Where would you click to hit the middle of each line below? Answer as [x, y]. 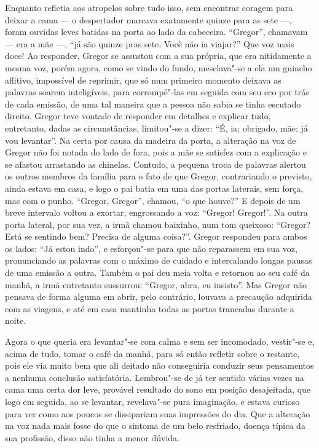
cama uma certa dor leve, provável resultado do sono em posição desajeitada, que [158, 389]
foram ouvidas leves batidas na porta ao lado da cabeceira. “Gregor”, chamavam [156, 32]
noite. [16, 320]
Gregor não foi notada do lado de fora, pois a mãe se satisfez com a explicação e [156, 152]
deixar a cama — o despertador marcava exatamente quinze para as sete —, [148, 19]
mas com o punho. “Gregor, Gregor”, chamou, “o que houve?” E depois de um [153, 200]
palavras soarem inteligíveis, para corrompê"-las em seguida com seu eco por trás [157, 92]
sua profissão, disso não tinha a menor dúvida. [92, 437]
